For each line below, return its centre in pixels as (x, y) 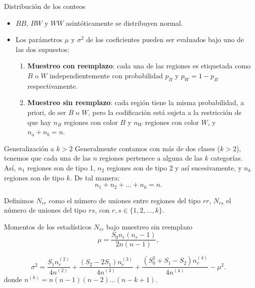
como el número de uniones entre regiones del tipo (125, 200)
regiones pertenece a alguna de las (151, 158)
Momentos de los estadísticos (48, 226)
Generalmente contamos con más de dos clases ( (148, 148)
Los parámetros (39, 39)
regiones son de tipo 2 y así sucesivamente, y (174, 167)
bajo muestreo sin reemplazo (149, 226)
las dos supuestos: (42, 49)
